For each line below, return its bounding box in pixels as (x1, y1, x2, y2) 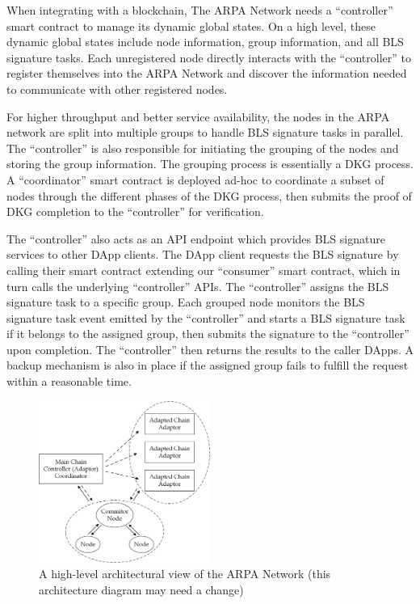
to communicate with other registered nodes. (6, 80, 228, 97)
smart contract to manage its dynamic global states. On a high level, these (6, 17, 376, 34)
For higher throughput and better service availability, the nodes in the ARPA (6, 108, 390, 125)
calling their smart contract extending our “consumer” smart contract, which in (6, 261, 401, 278)
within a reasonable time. (6, 373, 132, 390)
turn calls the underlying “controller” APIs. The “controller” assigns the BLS (6, 277, 389, 294)
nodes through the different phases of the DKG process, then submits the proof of (6, 187, 412, 204)
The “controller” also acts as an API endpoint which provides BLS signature (6, 230, 385, 247)
